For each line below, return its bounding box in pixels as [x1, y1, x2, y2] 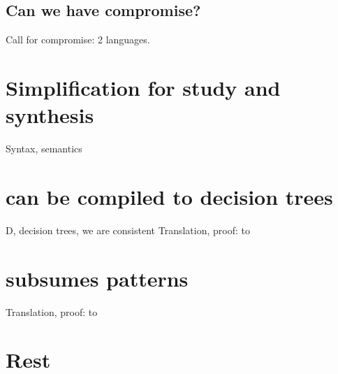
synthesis [6, 101, 94, 129]
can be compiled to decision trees [6, 182, 333, 210]
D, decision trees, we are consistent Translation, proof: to [6, 222, 250, 237]
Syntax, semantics [6, 141, 82, 156]
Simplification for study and [6, 73, 281, 101]
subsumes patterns [6, 264, 189, 292]
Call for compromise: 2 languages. [6, 32, 150, 47]
